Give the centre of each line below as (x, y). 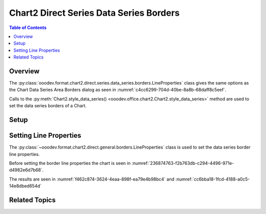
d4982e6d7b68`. (26, 170)
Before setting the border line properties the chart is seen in (70, 163)
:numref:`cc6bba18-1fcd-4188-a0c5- (212, 179)
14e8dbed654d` (25, 186)
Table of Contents (28, 28)
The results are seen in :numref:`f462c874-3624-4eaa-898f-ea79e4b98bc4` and (92, 179)
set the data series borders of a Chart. (48, 106)
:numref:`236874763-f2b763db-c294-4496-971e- (183, 163)
